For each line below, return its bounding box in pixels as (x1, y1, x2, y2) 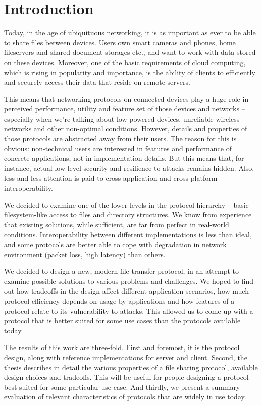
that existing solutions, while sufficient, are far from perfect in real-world (4, 219, 229, 229)
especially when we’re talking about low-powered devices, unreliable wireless (4, 113, 240, 124)
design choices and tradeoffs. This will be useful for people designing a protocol (4, 372, 249, 382)
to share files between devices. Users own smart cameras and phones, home (4, 37, 236, 47)
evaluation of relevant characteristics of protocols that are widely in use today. (4, 391, 246, 402)
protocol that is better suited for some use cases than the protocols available (4, 315, 241, 326)
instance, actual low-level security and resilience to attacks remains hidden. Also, (4, 162, 254, 173)
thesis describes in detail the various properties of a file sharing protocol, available (4, 362, 258, 372)
